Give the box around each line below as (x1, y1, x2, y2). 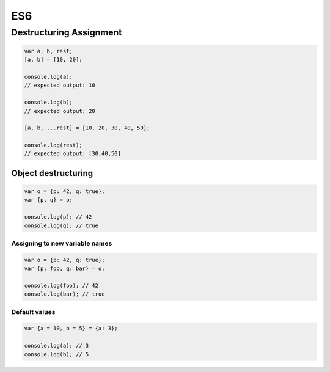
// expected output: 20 (24, 108, 96, 114)
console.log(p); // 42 (24, 214, 92, 221)
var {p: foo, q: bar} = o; (24, 265, 105, 272)
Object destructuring (11, 168, 94, 178)
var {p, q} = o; (24, 196, 73, 203)
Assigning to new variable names (11, 239, 112, 247)
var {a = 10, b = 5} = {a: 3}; (24, 325, 119, 332)
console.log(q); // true (24, 222, 99, 229)
